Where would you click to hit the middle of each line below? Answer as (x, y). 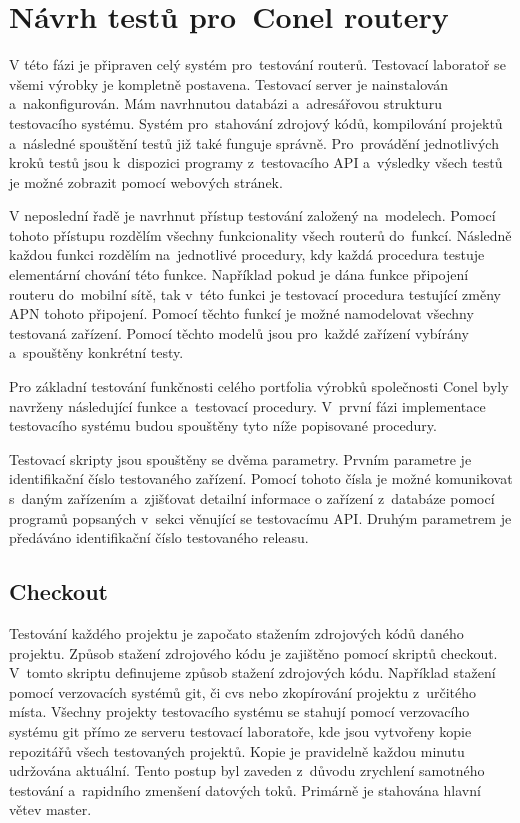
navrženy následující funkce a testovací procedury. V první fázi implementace (247, 405)
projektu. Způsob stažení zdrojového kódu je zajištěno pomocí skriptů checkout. (253, 652)
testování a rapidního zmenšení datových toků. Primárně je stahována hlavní (245, 789)
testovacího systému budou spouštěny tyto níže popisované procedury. (223, 425)
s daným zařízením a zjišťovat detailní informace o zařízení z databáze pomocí (252, 498)
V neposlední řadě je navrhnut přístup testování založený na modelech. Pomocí (252, 215)
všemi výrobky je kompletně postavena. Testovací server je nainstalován (229, 83)
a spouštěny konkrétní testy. (96, 352)
